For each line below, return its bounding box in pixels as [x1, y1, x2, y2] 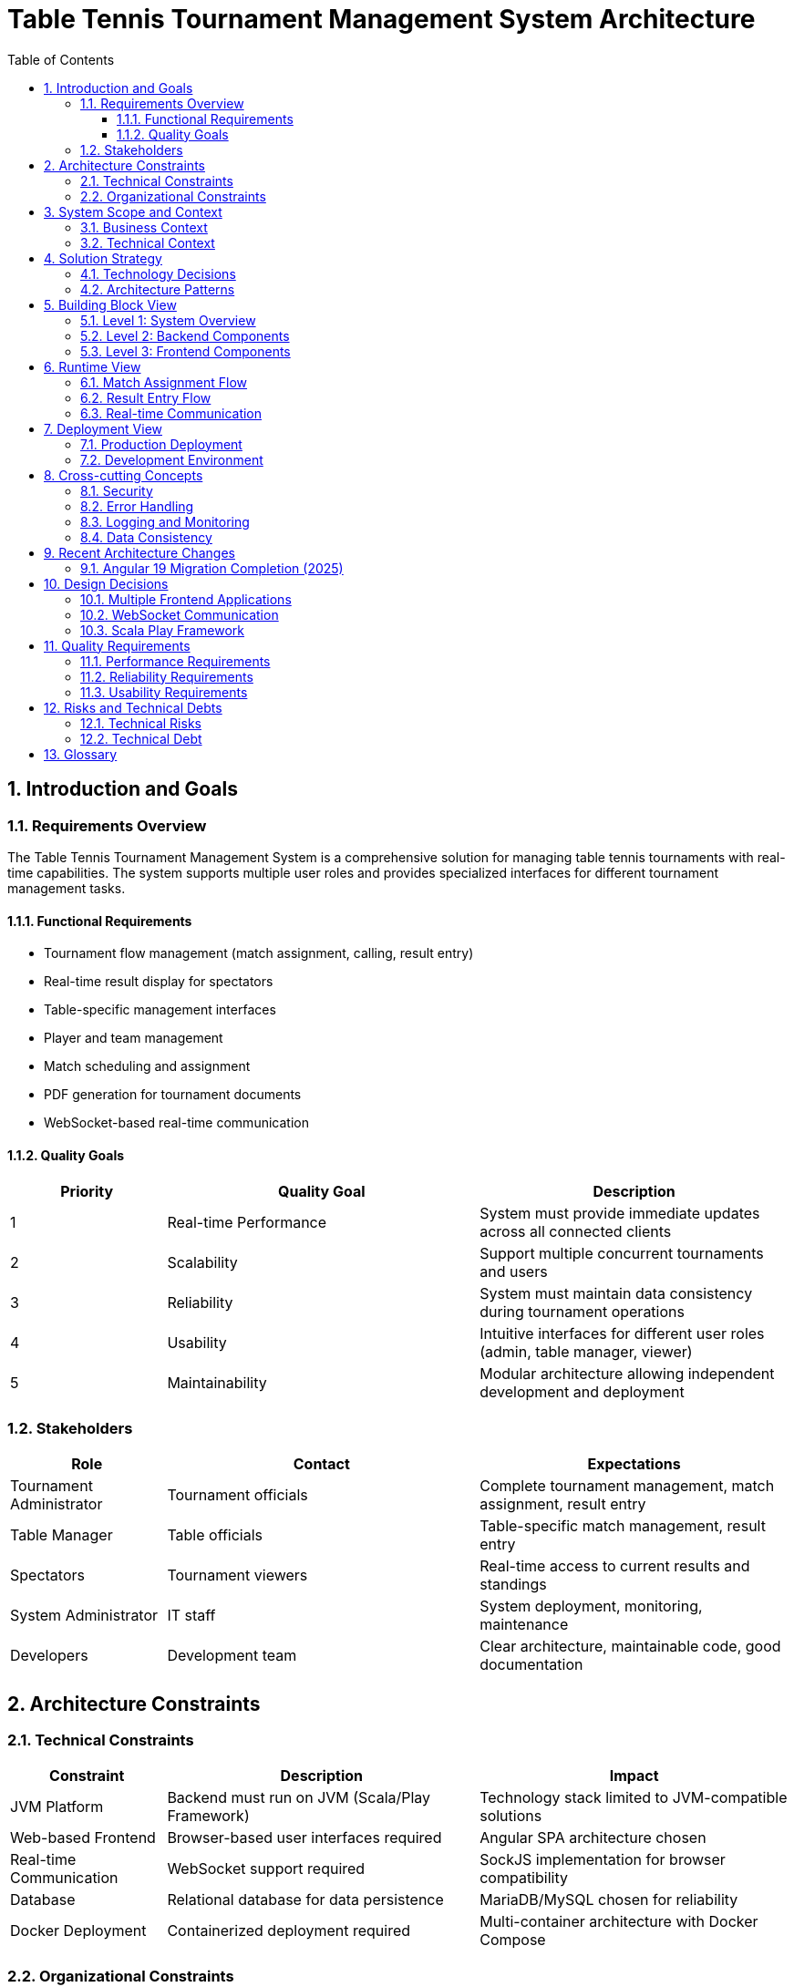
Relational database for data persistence [167, 1890, 444, 1910]
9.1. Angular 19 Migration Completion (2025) [80, 560, 344, 576]
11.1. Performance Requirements [80, 653, 271, 669]
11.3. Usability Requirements [80, 684, 248, 700]
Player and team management [44, 1030, 223, 1046]
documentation [479, 1655, 583, 1674]
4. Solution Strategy [44, 250, 162, 266]
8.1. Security [80, 482, 153, 499]
